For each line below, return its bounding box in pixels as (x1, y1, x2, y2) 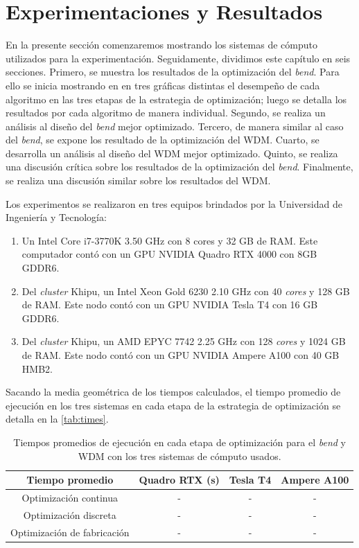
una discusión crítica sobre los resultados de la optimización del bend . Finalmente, (6, 159, 353, 174)
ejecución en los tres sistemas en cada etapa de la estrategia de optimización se (6, 398, 341, 412)
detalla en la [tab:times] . (6, 412, 109, 426)
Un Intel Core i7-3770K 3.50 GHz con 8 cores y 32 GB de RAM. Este (21, 233, 318, 247)
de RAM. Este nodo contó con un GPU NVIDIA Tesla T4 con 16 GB (21, 297, 318, 312)
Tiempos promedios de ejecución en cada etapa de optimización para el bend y (13, 434, 346, 449)
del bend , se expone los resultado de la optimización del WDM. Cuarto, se (6, 132, 319, 147)
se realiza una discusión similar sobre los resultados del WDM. (6, 173, 271, 188)
